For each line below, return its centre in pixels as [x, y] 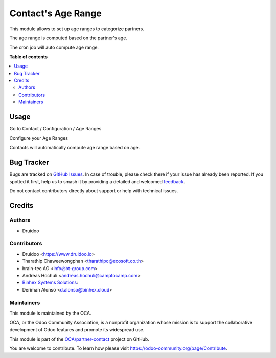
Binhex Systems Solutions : [50, 283]
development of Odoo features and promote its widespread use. [77, 329]
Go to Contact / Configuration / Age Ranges [55, 128]
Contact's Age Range [55, 13]
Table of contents [29, 57]
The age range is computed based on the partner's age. [68, 38]
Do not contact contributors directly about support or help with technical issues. [94, 191]
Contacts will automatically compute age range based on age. [75, 147]
